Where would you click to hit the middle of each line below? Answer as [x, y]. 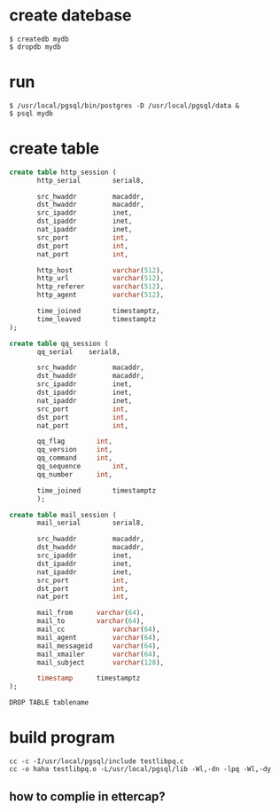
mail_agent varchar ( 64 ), [99, 637]
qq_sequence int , [82, 467]
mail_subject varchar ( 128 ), [101, 662]
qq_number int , [75, 474]
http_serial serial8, [90, 180]
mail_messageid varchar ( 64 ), [99, 646]
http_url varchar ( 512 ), [101, 279]
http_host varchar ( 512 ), [101, 270]
